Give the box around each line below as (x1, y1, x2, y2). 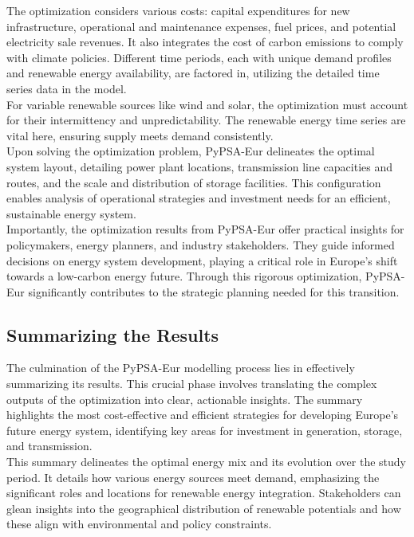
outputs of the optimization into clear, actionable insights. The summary (6, 390, 363, 407)
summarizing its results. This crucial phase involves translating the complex (6, 375, 377, 392)
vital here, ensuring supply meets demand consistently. (6, 127, 274, 143)
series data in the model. (6, 80, 127, 96)
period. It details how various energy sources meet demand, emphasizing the (6, 468, 380, 485)
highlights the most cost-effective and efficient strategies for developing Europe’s (6, 406, 399, 423)
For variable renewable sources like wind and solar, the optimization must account (6, 96, 408, 112)
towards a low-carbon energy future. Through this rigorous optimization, (6, 268, 362, 284)
